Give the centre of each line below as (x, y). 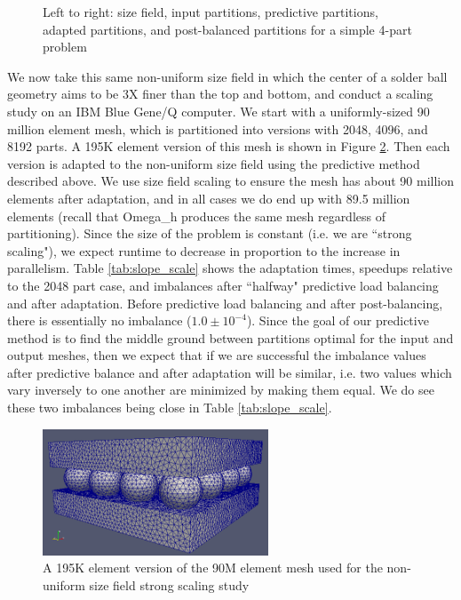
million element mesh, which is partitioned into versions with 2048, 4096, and (218, 128)
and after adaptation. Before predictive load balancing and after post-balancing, (225, 303)
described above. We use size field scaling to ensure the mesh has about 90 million (231, 181)
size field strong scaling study (169, 584)
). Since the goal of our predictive (338, 320)
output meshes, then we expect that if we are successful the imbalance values (217, 355)
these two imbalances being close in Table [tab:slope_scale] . (170, 408)
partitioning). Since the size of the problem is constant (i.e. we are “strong (210, 233)
